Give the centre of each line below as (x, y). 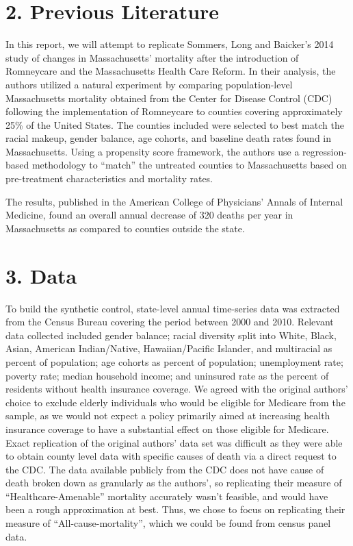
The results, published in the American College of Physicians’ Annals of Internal (174, 201)
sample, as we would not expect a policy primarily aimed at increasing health (168, 415)
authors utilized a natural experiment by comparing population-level (149, 84)
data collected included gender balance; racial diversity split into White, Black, (171, 335)
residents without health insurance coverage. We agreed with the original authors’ (177, 389)
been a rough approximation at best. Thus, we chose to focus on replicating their (175, 509)
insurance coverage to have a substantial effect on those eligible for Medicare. (167, 429)
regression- (325, 151)
